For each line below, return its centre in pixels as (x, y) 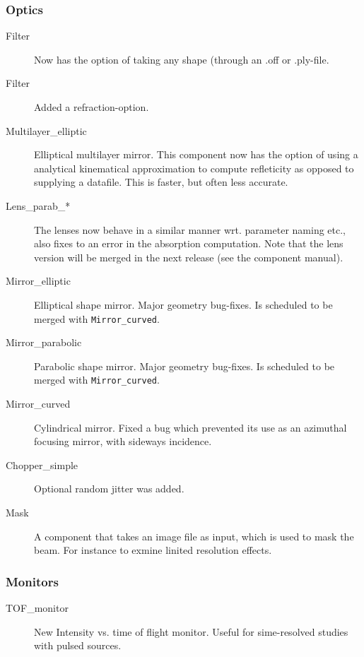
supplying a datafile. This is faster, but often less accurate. (161, 182)
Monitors (32, 581)
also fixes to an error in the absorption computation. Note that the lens (189, 243)
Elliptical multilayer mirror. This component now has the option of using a (196, 154)
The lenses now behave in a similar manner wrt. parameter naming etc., (190, 229)
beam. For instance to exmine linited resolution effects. (153, 550)
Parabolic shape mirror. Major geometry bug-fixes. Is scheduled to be (184, 366)
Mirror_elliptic (38, 281)
